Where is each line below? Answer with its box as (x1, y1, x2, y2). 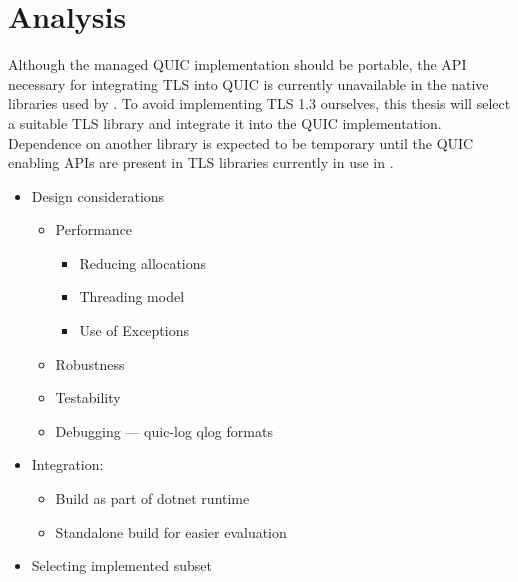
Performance (55, 219, 133, 240)
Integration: (31, 454, 104, 475)
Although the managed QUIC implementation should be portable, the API (8, 54, 467, 75)
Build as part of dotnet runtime (55, 488, 250, 509)
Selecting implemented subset (31, 555, 212, 576)
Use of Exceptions (79, 320, 190, 341)
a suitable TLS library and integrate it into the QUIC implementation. (8, 112, 442, 133)
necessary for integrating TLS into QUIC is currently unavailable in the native (8, 73, 489, 94)
